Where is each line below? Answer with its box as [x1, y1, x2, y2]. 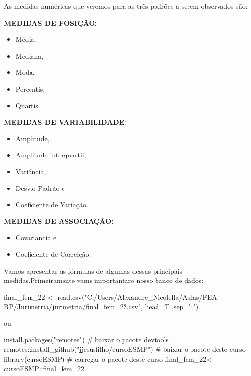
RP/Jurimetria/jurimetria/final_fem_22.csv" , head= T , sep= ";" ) [4, 301, 199, 312]
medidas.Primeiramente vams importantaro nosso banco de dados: [4, 275, 204, 285]
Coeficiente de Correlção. [15, 249, 91, 259]
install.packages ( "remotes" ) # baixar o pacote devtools [4, 334, 169, 345]
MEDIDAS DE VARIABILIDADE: [4, 117, 126, 127]
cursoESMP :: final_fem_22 [4, 363, 85, 374]
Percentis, [15, 83, 45, 94]
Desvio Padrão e [15, 183, 65, 193]
